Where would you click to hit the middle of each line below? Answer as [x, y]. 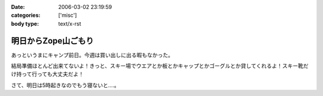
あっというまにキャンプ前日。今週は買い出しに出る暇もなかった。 [92, 55]
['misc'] [68, 16]
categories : [26, 16]
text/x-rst [70, 23]
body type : [25, 23]
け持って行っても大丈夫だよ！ [47, 74]
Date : [18, 7]
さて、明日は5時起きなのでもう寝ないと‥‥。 [65, 85]
